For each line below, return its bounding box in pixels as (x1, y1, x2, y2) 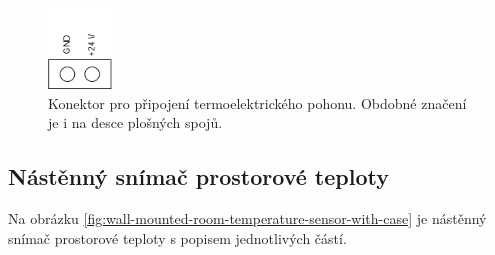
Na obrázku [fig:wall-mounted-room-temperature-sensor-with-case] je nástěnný (8, 207, 487, 228)
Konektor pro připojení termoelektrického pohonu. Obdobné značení (48, 92, 467, 113)
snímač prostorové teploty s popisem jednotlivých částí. (8, 227, 347, 248)
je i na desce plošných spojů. (48, 112, 223, 133)
